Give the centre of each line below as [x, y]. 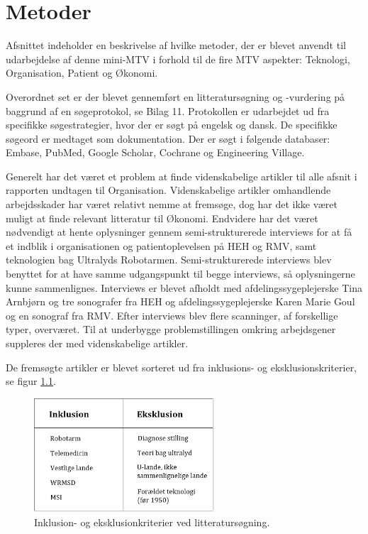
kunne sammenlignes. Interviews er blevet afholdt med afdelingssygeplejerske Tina [184, 287]
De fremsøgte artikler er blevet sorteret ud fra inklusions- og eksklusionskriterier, [182, 367]
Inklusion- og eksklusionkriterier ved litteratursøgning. [152, 522]
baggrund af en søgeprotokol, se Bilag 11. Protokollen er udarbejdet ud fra [168, 110]
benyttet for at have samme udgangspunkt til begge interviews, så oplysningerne [180, 274]
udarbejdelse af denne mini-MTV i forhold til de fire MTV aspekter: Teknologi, [178, 59]
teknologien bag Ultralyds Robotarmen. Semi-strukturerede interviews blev [169, 260]
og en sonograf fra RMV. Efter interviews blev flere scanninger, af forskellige [172, 315]
